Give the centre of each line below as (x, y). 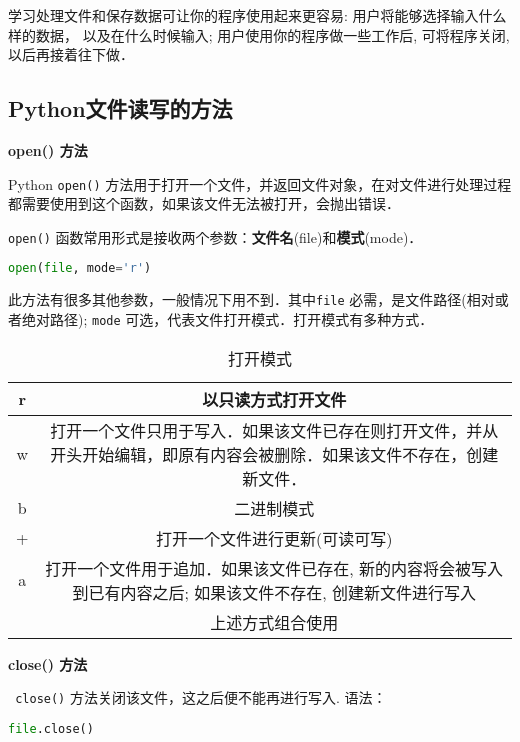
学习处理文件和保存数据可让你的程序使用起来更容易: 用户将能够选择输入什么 (257, 15)
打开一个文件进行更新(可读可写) (274, 538)
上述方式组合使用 (274, 622)
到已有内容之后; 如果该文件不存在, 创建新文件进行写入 (274, 592)
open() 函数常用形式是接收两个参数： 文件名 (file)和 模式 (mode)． (215, 236)
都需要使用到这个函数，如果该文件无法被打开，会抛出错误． (204, 203)
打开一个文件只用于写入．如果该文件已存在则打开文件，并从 (274, 430)
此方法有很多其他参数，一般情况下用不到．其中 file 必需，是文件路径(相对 (251, 299)
